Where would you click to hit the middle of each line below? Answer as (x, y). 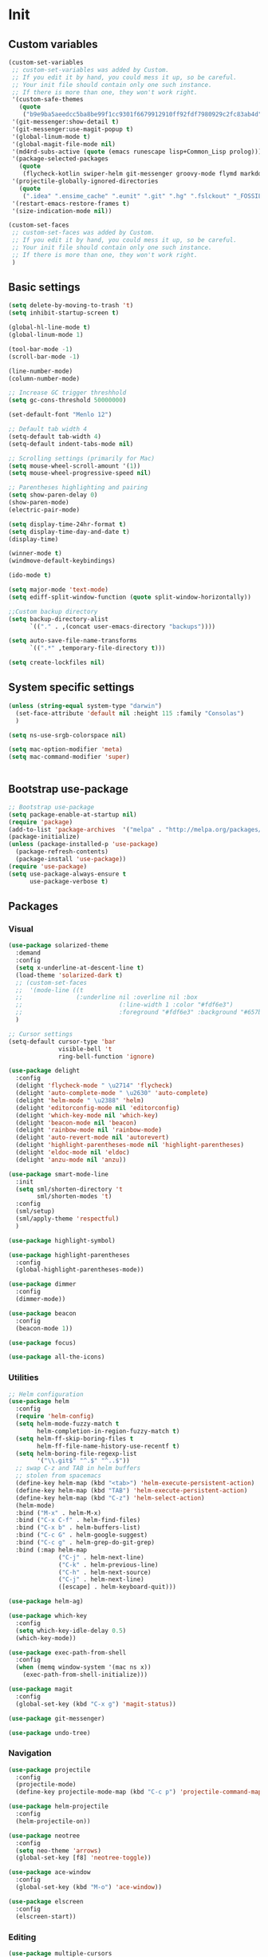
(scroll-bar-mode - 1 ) (44, 357)
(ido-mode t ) (30, 575)
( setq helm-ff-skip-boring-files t (75, 1438)
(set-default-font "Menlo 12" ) (60, 415)
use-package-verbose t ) (69, 881)
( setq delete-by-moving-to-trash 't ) (71, 306)
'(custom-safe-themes (47, 100)
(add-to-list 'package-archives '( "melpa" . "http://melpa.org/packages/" (137, 829)
